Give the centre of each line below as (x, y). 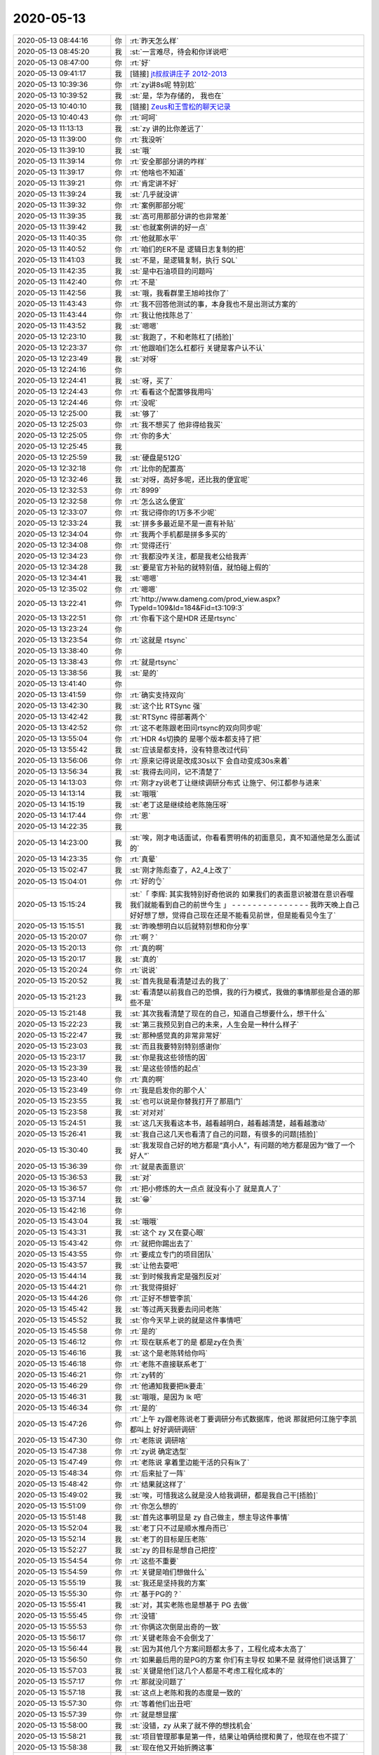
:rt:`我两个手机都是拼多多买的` (179, 534)
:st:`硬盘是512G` (156, 458)
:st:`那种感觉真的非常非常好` (176, 1035)
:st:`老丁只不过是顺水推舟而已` (180, 1528)
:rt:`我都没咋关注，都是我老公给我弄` (189, 556)
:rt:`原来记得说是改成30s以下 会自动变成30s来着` (210, 760)
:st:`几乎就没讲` (155, 194)
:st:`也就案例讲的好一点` (169, 227)
